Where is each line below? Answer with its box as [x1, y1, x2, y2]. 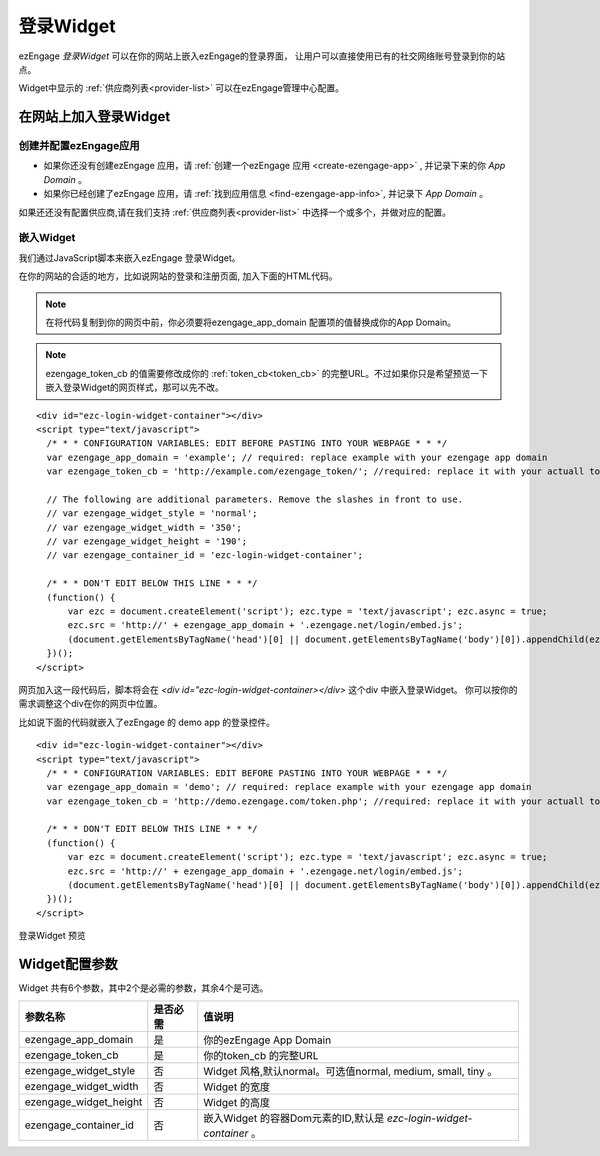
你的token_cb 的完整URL [203, 1048, 319, 1062]
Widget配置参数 [18, 956, 119, 973]
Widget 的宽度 [203, 1080, 270, 1094]
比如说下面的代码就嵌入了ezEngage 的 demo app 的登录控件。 [18, 716, 275, 728]
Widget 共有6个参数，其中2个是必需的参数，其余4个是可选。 [18, 982, 269, 994]
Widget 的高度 [203, 1095, 270, 1109]
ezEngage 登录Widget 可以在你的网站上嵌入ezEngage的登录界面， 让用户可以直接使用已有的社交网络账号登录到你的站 [18, 50, 505, 62]
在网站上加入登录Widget [18, 108, 171, 125]
